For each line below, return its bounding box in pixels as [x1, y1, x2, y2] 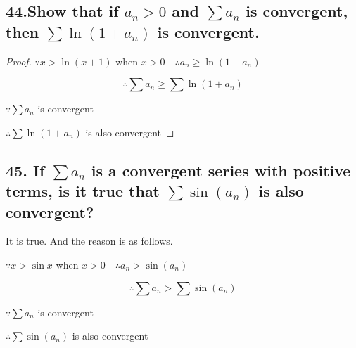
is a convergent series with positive [91, 159, 351, 181]
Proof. [6, 53, 32, 68]
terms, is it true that [6, 180, 160, 202]
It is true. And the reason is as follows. [6, 233, 173, 248]
